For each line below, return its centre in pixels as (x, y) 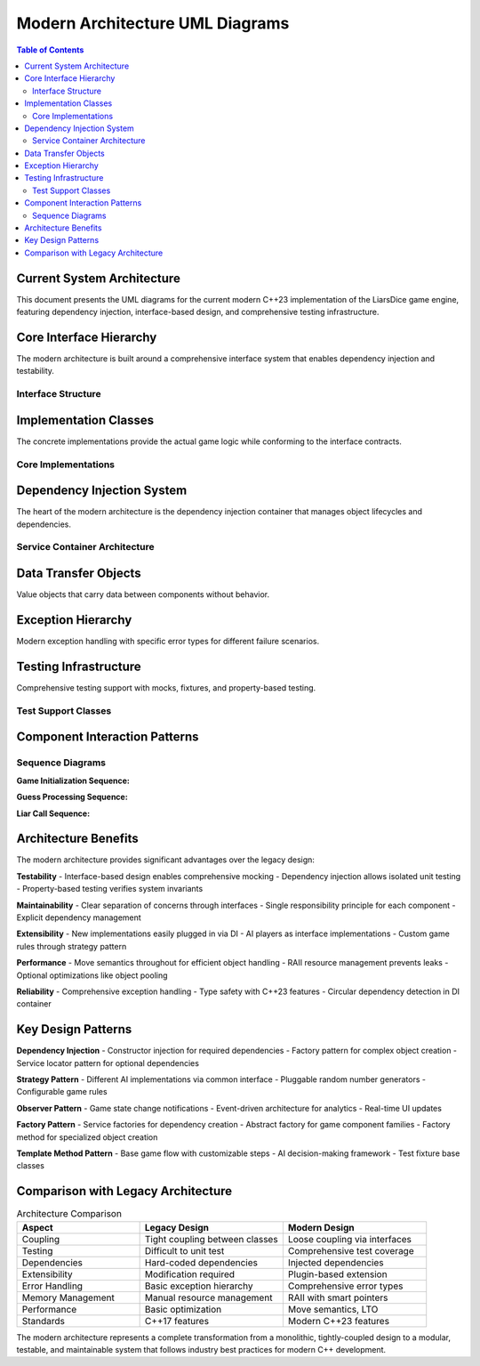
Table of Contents (50, 50)
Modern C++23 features (339, 1321)
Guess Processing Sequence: (72, 797)
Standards (44, 1321)
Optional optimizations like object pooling (92, 975)
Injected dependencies (336, 1262)
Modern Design (321, 1227)
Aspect (37, 1227)
